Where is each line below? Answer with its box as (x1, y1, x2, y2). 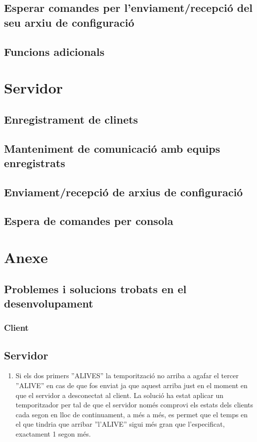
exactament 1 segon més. (15, 429, 91, 439)
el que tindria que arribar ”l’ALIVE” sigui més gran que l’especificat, (15, 419, 225, 429)
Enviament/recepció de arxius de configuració (4, 184, 243, 199)
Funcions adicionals (4, 44, 105, 59)
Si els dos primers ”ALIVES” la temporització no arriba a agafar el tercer (15, 370, 239, 381)
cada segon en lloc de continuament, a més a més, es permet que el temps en (15, 409, 248, 419)
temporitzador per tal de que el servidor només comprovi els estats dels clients (15, 399, 254, 410)
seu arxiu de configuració (4, 14, 134, 30)
